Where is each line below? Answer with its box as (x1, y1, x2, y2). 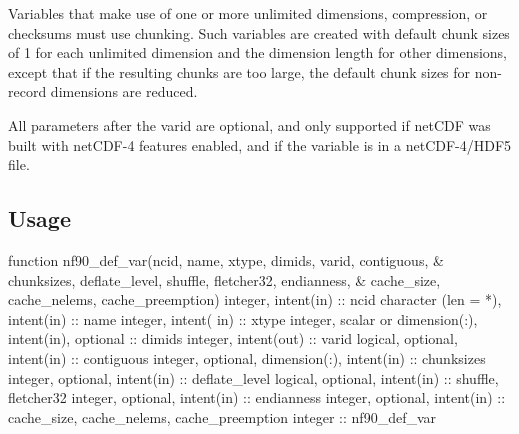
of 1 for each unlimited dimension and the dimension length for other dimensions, (8, 42, 508, 63)
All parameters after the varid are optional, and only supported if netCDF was (8, 114, 491, 135)
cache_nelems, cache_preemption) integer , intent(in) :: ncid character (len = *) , (8, 289, 502, 310)
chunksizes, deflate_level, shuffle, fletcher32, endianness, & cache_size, (8, 269, 441, 290)
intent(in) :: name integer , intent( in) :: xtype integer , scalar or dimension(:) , (8, 308, 478, 329)
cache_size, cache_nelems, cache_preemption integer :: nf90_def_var (8, 406, 437, 427)
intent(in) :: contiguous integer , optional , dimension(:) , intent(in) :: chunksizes (8, 347, 486, 368)
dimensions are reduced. (50, 81, 198, 102)
